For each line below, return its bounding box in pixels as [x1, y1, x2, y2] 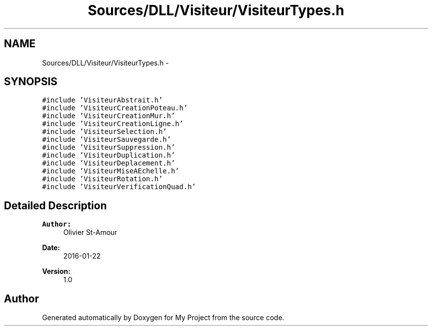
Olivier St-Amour [63, 228, 117, 237]
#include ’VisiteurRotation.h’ [42, 175, 163, 183]
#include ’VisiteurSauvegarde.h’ [42, 135, 171, 144]
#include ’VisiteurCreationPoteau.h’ [42, 104, 188, 112]
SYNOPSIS [4, 75, 58, 88]
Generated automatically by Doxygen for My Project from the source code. [42, 313, 285, 322]
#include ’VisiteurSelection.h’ [42, 128, 167, 136]
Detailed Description [4, 199, 107, 212]
